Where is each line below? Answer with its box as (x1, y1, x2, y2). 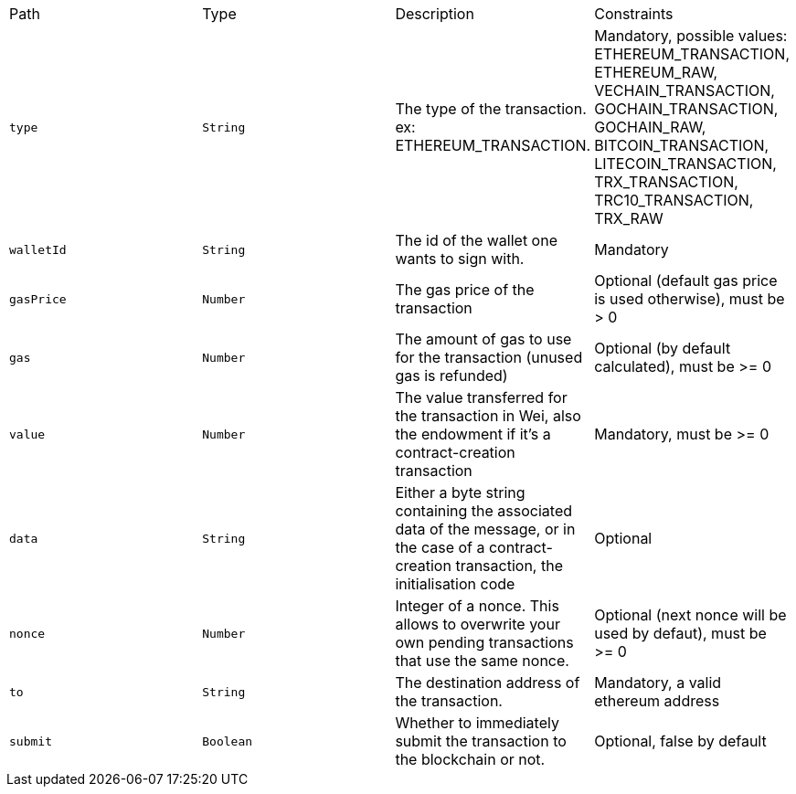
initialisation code (395, 575, 515, 593)
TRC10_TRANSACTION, (594, 191, 754, 209)
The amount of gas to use (395, 330, 572, 348)
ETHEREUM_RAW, (594, 63, 718, 81)
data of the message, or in (395, 520, 576, 538)
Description (395, 5, 474, 23)
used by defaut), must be (594, 624, 767, 642)
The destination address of (395, 673, 580, 692)
